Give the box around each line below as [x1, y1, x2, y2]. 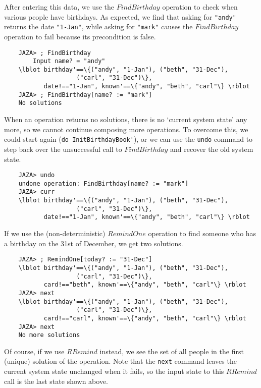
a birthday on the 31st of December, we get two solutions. [4, 238, 183, 248]
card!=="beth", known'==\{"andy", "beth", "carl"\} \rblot [43, 281, 246, 289]
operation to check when [162, 2, 238, 12]
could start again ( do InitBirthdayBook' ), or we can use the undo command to [4, 134, 253, 144]
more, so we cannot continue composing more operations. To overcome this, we [4, 124, 248, 134]
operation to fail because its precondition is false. [4, 31, 156, 41]
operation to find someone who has [148, 228, 256, 239]
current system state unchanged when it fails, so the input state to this [4, 366, 224, 376]
